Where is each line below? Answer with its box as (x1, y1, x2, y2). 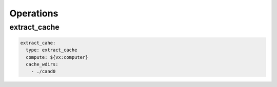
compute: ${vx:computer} (26, 54, 88, 60)
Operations (9, 8, 58, 19)
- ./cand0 (31, 69, 56, 74)
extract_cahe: (20, 40, 56, 46)
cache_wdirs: (26, 61, 58, 67)
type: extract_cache (26, 47, 77, 53)
